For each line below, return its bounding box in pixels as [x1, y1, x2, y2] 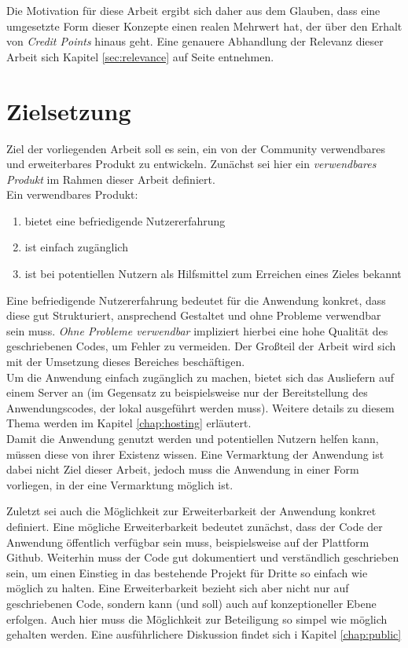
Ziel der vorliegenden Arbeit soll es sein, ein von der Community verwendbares [6, 140, 385, 156]
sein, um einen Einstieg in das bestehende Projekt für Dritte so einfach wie [6, 564, 368, 580]
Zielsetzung [6, 94, 131, 126]
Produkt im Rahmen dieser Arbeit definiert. [6, 170, 215, 187]
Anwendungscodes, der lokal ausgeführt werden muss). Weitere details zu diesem [6, 399, 395, 416]
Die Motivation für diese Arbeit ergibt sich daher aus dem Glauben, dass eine [6, 2, 380, 18]
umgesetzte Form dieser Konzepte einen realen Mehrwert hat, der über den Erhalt [6, 17, 402, 34]
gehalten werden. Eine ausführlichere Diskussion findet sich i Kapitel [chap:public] [6, 626, 402, 643]
